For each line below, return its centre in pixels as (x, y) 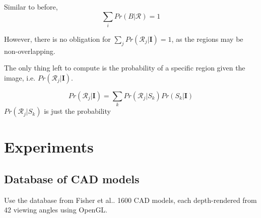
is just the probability (77, 111)
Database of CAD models (72, 179)
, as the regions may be (207, 39)
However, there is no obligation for (57, 39)
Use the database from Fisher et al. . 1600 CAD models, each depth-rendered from (130, 200)
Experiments (49, 147)
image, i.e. (20, 77)
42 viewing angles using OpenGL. (56, 210)
